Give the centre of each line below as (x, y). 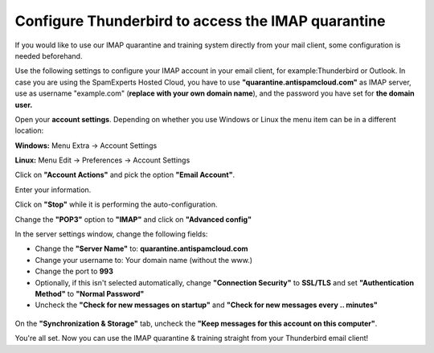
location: (29, 131)
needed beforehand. (49, 55)
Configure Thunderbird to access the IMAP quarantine (200, 21)
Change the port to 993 (74, 271)
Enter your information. (53, 190)
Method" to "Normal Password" (90, 293)
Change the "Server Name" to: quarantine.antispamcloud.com (141, 248)
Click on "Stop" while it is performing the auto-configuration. (116, 204)
